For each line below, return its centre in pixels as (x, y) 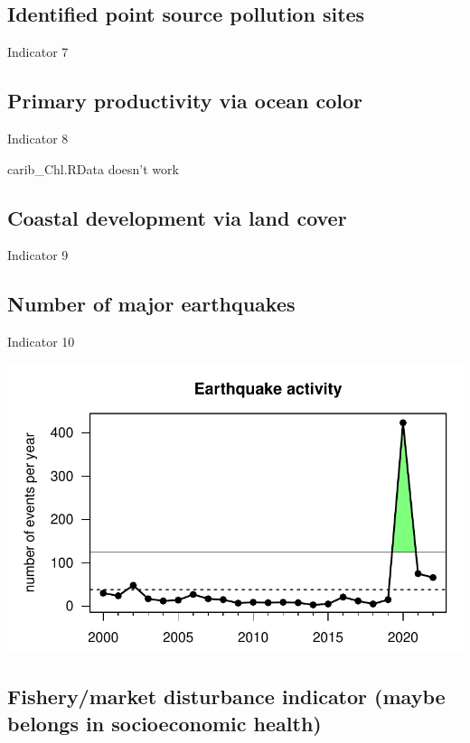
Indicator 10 (41, 342)
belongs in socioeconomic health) (164, 723)
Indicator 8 (38, 138)
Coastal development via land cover (177, 217)
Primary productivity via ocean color (185, 101)
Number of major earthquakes (151, 304)
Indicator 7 (38, 52)
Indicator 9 (38, 255)
